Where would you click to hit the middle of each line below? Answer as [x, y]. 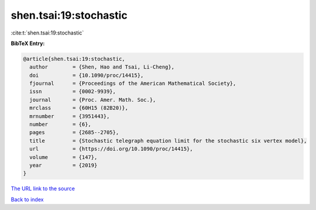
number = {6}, [61, 125]
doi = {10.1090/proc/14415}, [87, 75]
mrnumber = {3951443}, [70, 116]
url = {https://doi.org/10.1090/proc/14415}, [111, 149]
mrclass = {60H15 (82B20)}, [79, 108]
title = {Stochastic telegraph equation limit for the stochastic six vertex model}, [168, 141]
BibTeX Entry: [28, 43]
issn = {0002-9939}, [73, 92]
